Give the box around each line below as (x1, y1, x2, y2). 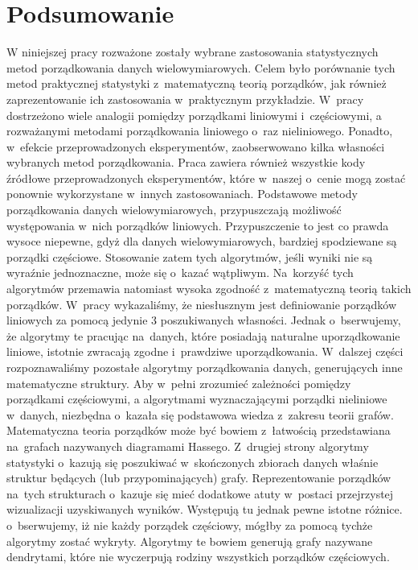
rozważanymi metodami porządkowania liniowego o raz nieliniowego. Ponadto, (6, 122, 393, 139)
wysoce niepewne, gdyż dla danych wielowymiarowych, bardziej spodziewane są (6, 233, 397, 250)
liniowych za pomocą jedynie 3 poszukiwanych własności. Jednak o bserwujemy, (6, 312, 401, 328)
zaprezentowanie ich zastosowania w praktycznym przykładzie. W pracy (6, 90, 364, 107)
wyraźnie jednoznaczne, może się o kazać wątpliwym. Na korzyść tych (6, 264, 354, 281)
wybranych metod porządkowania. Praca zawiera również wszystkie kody (6, 154, 366, 171)
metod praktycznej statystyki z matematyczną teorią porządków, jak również (6, 75, 387, 92)
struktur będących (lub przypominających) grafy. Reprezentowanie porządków (6, 469, 391, 486)
